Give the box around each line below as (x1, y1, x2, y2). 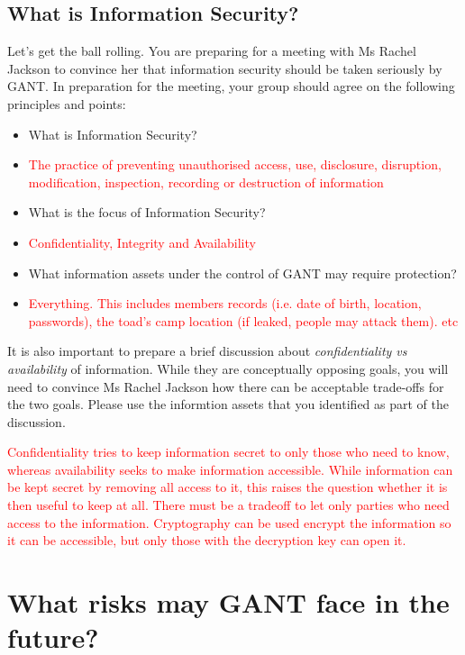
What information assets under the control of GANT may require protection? (28, 263, 457, 282)
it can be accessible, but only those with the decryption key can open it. (7, 531, 406, 550)
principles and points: (7, 94, 126, 113)
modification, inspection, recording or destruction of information (28, 172, 384, 191)
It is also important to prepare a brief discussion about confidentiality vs (7, 341, 407, 360)
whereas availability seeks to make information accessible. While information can (7, 459, 453, 478)
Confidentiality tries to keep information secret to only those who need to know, (7, 442, 450, 461)
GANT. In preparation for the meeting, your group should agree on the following (7, 77, 455, 96)
